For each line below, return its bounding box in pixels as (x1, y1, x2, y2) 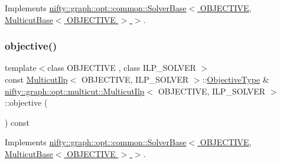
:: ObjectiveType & (202, 73, 269, 85)
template (5, 61, 37, 74)
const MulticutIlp (5, 73, 68, 85)
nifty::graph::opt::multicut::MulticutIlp (5, 84, 145, 97)
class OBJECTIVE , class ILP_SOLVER (47, 61, 197, 74)
